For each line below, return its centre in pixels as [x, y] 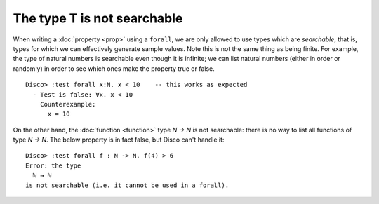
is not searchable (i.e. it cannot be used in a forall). [127, 185]
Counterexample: [68, 104]
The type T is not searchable [98, 18]
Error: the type [53, 165]
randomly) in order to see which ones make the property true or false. [114, 68]
